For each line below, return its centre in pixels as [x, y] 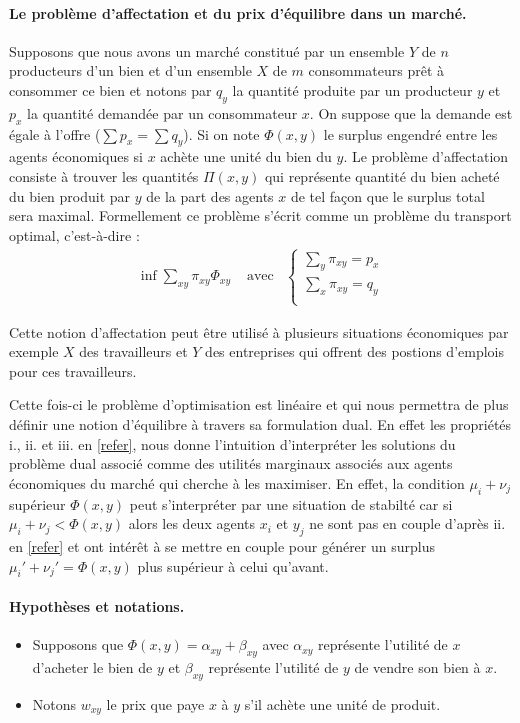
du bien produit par [70, 195]
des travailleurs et [133, 351]
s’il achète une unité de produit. [342, 703]
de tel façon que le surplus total [387, 195]
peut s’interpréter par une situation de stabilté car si [291, 503]
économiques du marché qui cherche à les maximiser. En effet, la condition [237, 482]
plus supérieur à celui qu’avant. [233, 565]
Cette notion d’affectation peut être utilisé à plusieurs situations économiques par [259, 331]
